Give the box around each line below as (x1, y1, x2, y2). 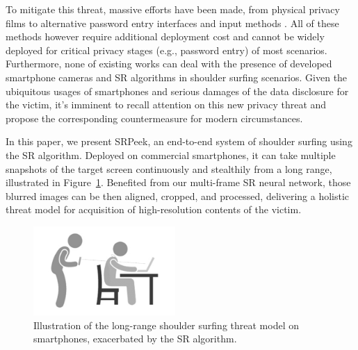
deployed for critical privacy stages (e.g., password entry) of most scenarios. (6, 42, 327, 57)
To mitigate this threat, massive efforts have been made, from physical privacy (6, 2, 340, 16)
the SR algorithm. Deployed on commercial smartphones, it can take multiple (6, 147, 336, 162)
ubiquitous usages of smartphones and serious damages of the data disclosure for (6, 83, 349, 98)
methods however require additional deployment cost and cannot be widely (6, 29, 325, 44)
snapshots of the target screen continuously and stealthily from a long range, (6, 161, 332, 176)
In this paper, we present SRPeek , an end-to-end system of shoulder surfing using (6, 134, 352, 149)
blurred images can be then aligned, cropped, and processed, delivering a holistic (6, 188, 350, 203)
